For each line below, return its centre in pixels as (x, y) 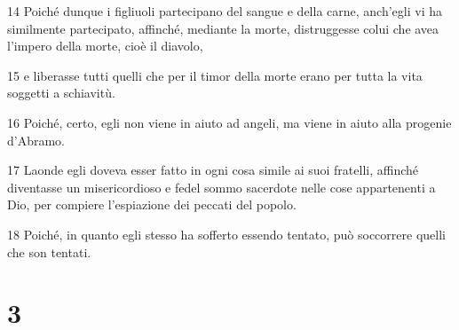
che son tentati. (49, 251)
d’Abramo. (36, 140)
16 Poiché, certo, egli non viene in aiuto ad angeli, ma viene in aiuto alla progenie (229, 122)
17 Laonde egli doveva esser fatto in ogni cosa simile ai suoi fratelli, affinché (213, 170)
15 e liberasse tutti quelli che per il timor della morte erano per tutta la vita (215, 75)
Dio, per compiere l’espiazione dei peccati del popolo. (152, 204)
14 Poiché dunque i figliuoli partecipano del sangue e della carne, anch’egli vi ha (225, 11)
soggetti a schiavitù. (61, 93)
